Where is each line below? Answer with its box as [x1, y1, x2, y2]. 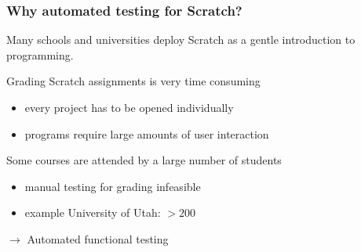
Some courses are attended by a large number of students [6, 152, 282, 168]
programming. [6, 46, 74, 63]
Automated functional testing [27, 230, 169, 247]
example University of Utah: [24, 204, 161, 221]
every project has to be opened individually [24, 99, 234, 115]
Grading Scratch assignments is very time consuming [6, 73, 261, 89]
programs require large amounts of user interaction [24, 125, 269, 142]
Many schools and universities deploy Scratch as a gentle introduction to [6, 31, 356, 48]
